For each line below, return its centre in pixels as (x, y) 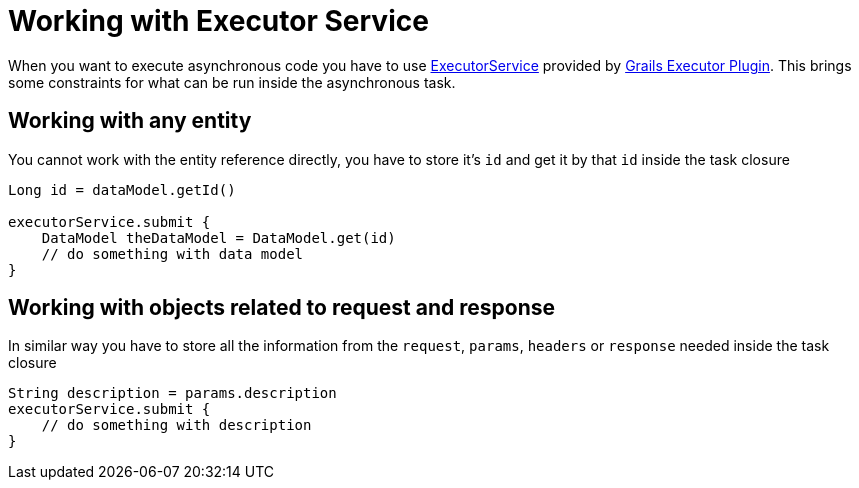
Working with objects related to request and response (281, 308)
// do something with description (176, 425)
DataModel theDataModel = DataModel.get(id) (218, 237)
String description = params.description (172, 393)
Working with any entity (130, 121)
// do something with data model (172, 253)
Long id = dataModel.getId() (122, 189)
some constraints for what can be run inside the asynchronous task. (232, 82)
